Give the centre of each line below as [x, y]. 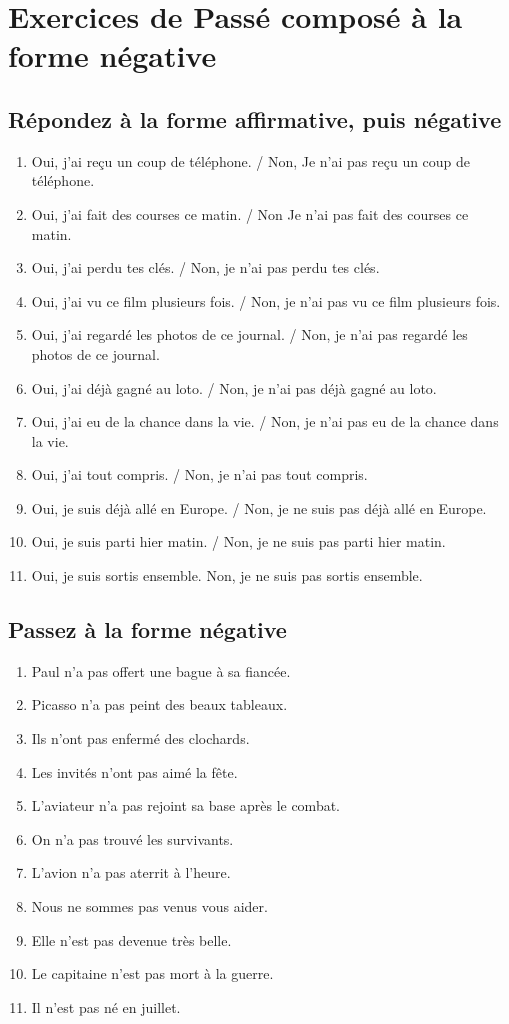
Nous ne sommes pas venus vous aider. [149, 906]
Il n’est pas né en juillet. [106, 1006]
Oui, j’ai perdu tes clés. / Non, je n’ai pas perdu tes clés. [205, 267]
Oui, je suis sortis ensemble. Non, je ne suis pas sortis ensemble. [227, 575]
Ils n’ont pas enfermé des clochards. [140, 738]
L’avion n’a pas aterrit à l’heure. [131, 872]
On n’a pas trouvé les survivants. [132, 838]
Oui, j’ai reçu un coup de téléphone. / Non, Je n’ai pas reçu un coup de [251, 160]
